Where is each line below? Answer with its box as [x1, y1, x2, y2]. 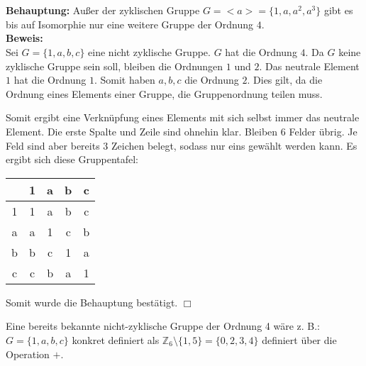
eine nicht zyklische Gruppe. [88, 44, 211, 59]
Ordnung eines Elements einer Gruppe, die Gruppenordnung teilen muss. [6, 86, 323, 101]
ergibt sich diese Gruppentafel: [6, 152, 139, 167]
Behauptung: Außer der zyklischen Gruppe [6, 3, 200, 18]
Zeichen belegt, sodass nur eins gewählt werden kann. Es [111, 138, 357, 152]
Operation [6, 346, 50, 361]
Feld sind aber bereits [6, 138, 100, 152]
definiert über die [262, 332, 337, 347]
